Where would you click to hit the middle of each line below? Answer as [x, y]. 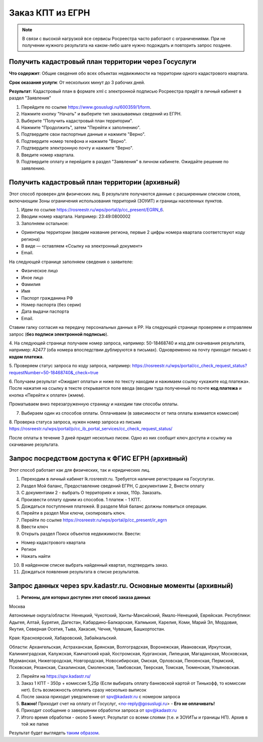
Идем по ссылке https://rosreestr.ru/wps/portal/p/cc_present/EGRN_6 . [93, 210]
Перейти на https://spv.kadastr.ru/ [56, 676]
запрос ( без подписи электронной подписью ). [59, 334]
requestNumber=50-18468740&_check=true [54, 372]
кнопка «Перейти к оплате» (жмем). [47, 395]
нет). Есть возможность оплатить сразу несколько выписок [84, 690]
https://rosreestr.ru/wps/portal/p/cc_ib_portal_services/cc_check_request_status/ [91, 429]
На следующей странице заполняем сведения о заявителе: [71, 262]
